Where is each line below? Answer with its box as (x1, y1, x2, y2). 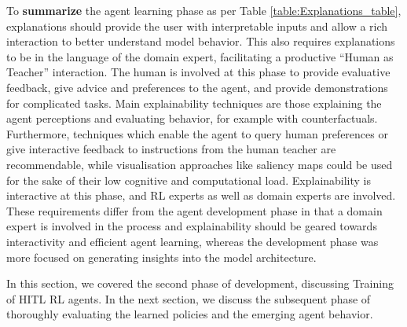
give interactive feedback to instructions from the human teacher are (6, 141, 336, 157)
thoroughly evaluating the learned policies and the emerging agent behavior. (6, 306, 373, 322)
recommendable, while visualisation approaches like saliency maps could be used (6, 156, 393, 172)
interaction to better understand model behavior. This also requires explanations (6, 33, 395, 50)
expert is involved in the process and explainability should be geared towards (6, 218, 377, 234)
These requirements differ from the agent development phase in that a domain (6, 202, 383, 219)
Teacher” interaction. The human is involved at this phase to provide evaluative (6, 64, 390, 80)
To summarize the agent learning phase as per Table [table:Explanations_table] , (6, 2, 401, 18)
